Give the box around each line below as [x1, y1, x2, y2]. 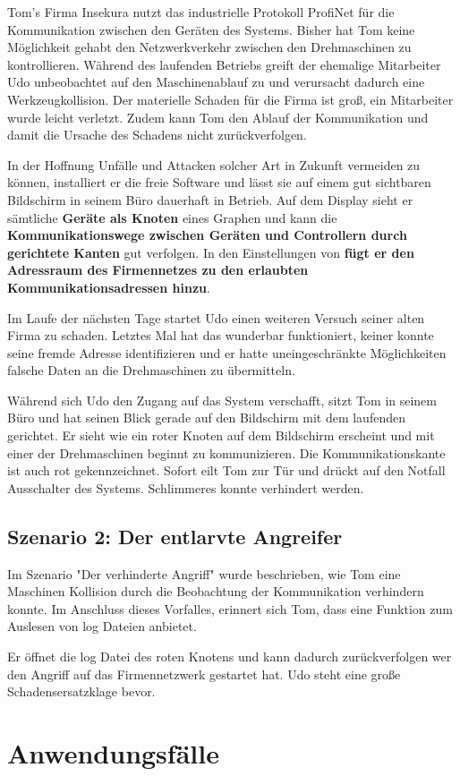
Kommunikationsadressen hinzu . [7, 277, 210, 296]
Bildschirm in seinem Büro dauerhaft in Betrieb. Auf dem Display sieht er [7, 190, 413, 209]
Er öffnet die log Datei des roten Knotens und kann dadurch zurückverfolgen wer [7, 647, 452, 666]
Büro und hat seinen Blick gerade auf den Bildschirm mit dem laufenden [7, 408, 405, 427]
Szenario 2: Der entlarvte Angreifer [7, 522, 343, 550]
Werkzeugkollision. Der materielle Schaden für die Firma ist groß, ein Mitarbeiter [7, 90, 454, 108]
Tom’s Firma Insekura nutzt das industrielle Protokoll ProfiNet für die [7, 3, 395, 21]
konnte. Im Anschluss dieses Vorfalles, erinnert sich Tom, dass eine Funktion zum [7, 599, 453, 618]
